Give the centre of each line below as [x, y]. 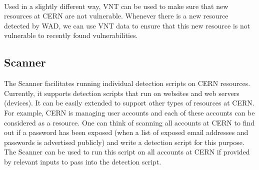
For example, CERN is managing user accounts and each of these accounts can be [129, 112]
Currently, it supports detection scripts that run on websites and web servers [122, 93]
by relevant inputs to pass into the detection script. [83, 161]
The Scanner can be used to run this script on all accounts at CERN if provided [127, 152]
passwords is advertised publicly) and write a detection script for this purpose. [124, 142]
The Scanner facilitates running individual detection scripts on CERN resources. [127, 83]
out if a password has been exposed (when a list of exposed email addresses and [126, 132]
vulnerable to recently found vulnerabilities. [71, 35]
